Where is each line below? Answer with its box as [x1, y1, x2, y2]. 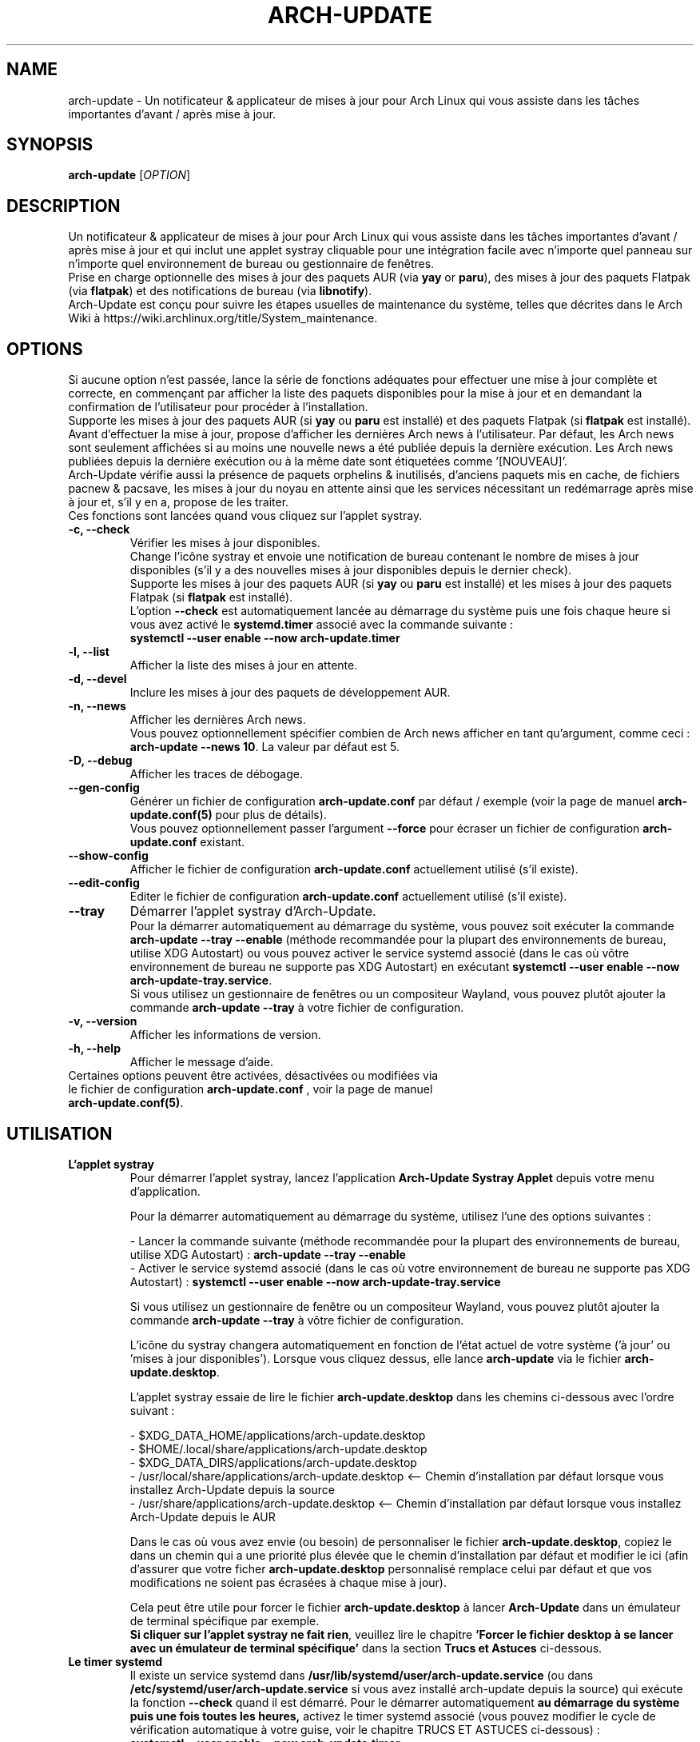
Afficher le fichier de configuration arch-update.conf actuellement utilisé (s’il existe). [129, 862, 579, 877]
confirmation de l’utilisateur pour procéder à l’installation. [68, 400, 368, 414]
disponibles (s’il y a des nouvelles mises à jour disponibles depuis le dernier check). [129, 563, 572, 577]
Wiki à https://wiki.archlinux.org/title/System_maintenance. [68, 311, 378, 326]
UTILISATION [6, 1123, 113, 1144]
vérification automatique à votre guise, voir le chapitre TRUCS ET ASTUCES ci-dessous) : [129, 1722, 600, 1736]
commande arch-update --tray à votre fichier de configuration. [129, 1001, 464, 1015]
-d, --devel [68, 672, 127, 686]
